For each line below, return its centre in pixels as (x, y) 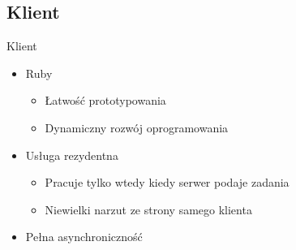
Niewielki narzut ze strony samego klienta (148, 209)
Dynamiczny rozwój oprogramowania (137, 127)
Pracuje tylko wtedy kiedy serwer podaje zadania (167, 182)
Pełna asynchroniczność (84, 237)
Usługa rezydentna (72, 155)
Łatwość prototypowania (105, 100)
